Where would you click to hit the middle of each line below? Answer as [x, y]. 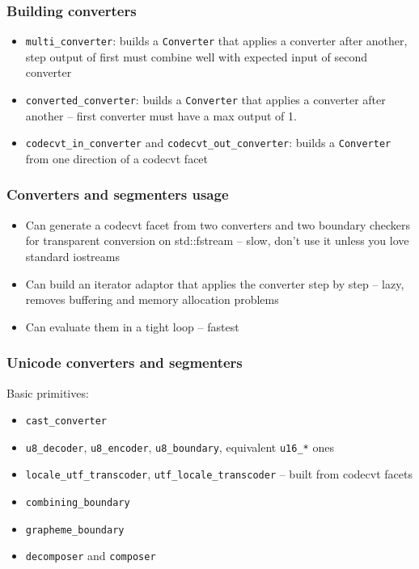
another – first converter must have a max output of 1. [161, 115]
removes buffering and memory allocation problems [152, 299]
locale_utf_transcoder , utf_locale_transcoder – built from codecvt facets [219, 474]
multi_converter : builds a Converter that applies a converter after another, [216, 41]
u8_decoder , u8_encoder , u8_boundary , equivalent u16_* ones [180, 447]
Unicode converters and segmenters [125, 362]
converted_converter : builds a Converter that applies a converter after [205, 100]
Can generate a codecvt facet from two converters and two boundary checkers [218, 224]
